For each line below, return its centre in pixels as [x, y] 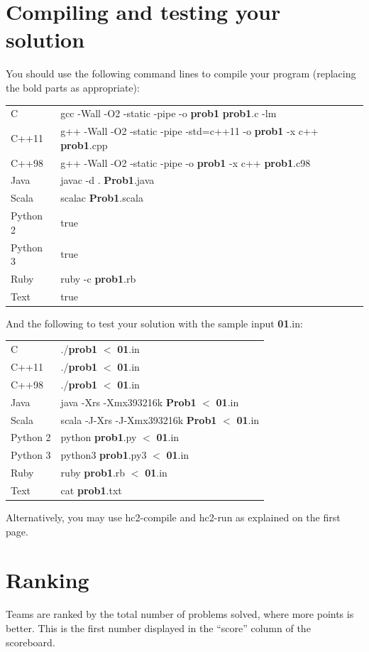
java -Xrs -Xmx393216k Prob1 [128, 402]
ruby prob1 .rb [93, 473]
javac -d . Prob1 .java [108, 180]
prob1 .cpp [84, 145]
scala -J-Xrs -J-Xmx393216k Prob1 [139, 419]
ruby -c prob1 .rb [98, 278]
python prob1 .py [99, 437]
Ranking [48, 580]
